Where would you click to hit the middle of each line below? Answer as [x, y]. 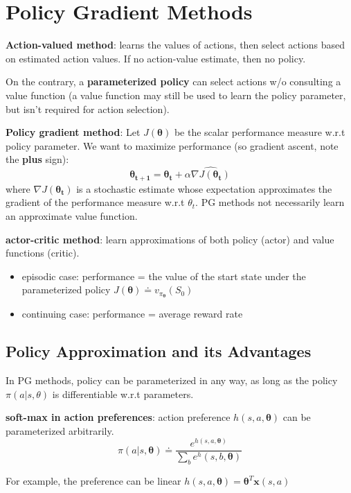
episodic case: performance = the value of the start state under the [164, 276]
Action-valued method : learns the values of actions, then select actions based [175, 45]
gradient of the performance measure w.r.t [95, 202]
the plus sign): [37, 159]
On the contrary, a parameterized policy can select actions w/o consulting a [173, 81]
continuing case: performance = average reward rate [132, 314]
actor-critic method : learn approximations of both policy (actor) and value [170, 239]
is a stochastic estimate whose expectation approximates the [204, 188]
